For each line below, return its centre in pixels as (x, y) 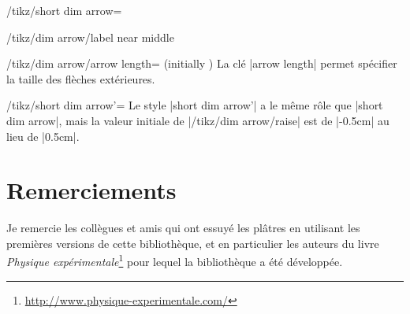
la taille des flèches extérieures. (81, 78)
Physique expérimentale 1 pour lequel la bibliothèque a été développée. (175, 260)
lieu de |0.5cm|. (43, 136)
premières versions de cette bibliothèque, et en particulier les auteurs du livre (193, 243)
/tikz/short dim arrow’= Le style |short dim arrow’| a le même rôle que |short (195, 105)
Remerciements (91, 190)
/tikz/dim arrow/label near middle (90, 37)
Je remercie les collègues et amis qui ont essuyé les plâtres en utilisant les (183, 228)
